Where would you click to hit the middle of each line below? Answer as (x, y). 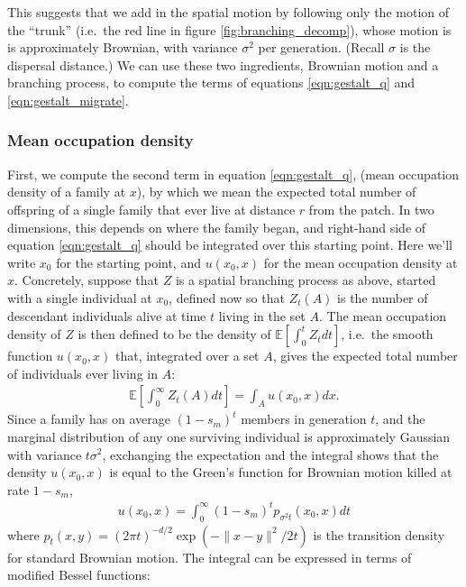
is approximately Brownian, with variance (123, 47)
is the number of (383, 297)
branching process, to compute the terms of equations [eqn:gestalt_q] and (211, 83)
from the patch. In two (371, 209)
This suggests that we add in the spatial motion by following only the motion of (228, 12)
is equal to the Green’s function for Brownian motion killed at (281, 472)
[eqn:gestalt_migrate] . (68, 100)
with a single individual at (80, 297)
